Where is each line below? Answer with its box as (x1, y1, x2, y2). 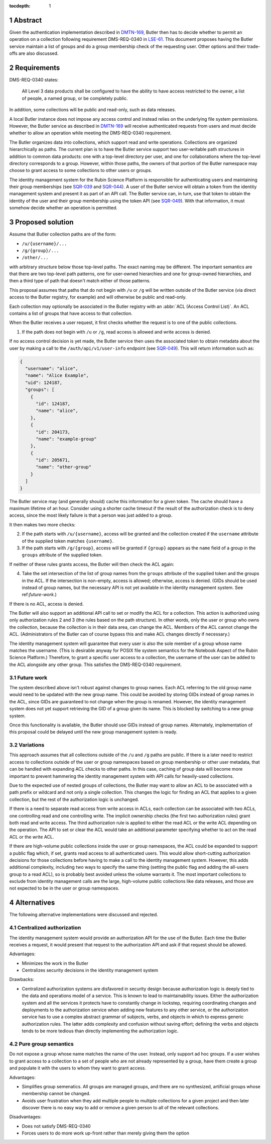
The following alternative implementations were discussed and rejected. (9, 912, 158, 918)
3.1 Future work (9, 674, 48, 681)
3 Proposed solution (9, 218, 74, 226)
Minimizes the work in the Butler (22, 960, 89, 966)
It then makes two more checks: (9, 521, 76, 528)
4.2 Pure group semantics (9, 1040, 74, 1047)
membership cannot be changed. (22, 1091, 91, 1097)
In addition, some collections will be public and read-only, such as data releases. (9, 107, 176, 113)
